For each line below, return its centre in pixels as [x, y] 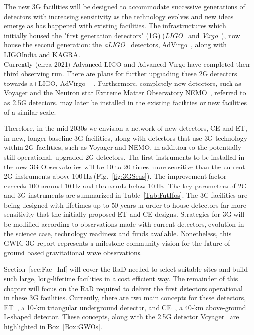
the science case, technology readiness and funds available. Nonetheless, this [118, 233]
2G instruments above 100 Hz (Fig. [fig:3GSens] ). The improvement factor [115, 176]
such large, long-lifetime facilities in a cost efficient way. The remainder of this [121, 279]
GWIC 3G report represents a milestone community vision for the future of [117, 243]
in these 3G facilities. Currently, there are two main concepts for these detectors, [125, 298]
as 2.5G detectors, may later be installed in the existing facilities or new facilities [126, 102]
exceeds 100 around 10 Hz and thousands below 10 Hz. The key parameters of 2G [126, 185]
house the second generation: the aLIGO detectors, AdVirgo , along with [115, 45]
